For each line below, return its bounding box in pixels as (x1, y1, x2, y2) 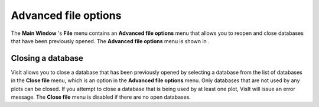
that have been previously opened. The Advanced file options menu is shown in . (11, 37, 210, 44)
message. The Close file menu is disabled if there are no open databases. (11, 93, 191, 100)
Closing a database (11, 53, 84, 63)
